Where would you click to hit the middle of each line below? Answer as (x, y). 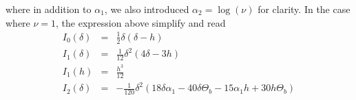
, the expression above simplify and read (141, 22)
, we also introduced (147, 9)
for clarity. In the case (304, 9)
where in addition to (49, 9)
